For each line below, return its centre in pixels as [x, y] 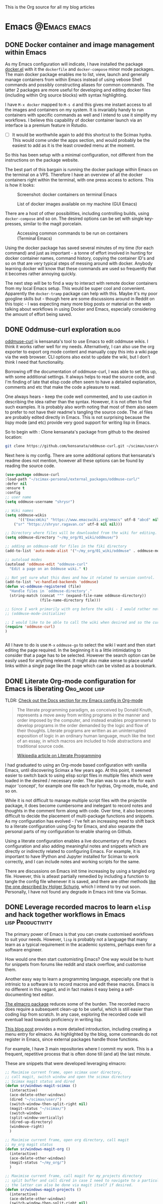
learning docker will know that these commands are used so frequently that [81, 269]
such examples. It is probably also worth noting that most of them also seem [81, 407]
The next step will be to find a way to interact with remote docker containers [81, 283]
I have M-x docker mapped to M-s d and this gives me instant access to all [78, 105]
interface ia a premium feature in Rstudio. [46, 125]
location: [14, 437]
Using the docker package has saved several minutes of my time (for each [79, 248]
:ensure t [15, 488]
